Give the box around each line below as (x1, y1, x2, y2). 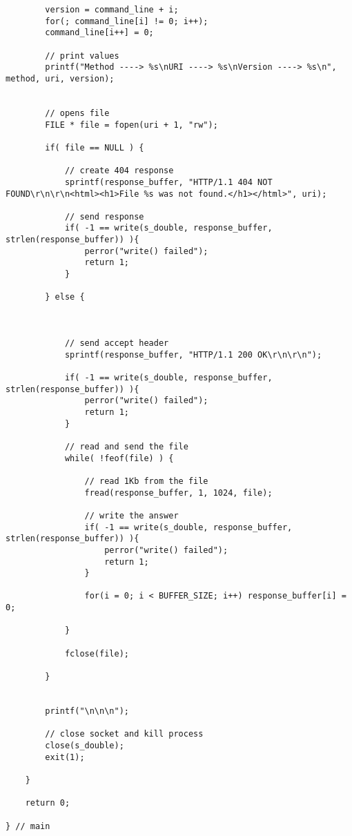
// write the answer (84, 510, 179, 521)
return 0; (25, 798, 70, 808)
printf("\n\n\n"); (45, 706, 129, 717)
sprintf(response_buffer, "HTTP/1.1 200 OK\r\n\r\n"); (64, 349, 322, 360)
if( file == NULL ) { (45, 142, 144, 153)
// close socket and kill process (45, 729, 204, 739)
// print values (45, 50, 119, 61)
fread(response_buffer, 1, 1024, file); (84, 487, 273, 498)
